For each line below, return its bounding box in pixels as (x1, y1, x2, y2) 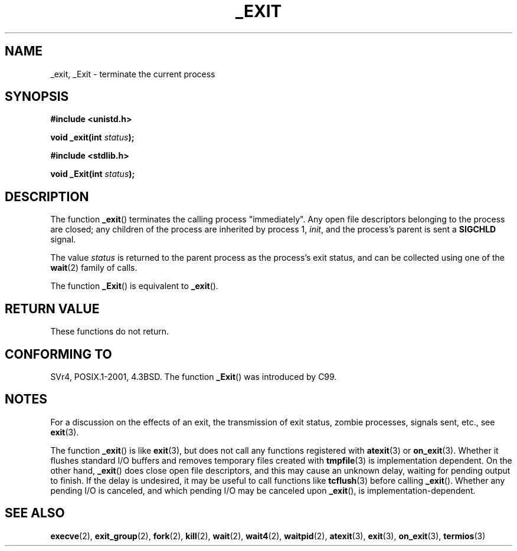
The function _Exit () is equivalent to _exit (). (50, 281, 218, 291)
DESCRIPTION (5, 189, 89, 204)
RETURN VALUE (5, 301, 100, 316)
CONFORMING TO (5, 346, 112, 362)
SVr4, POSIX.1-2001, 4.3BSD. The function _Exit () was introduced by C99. (50, 371, 337, 382)
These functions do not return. (50, 326, 169, 337)
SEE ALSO (5, 506, 65, 521)
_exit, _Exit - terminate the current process (50, 68, 215, 79)
